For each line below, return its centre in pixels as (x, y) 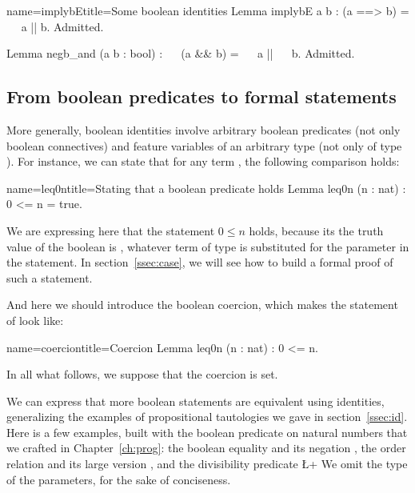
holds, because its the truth (316, 230)
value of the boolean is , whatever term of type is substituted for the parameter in (208, 246)
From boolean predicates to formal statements (202, 96)
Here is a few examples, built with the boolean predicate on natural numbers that (207, 432)
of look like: (35, 320)
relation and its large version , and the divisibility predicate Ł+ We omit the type (207, 464)
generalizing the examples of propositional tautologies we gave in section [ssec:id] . (207, 417)
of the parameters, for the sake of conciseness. (119, 479)
